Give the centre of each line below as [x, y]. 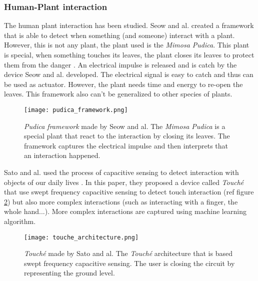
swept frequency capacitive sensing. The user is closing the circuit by [129, 263]
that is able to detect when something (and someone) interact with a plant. [119, 35]
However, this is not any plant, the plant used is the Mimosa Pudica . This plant [127, 45]
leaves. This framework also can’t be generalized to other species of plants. [118, 94]
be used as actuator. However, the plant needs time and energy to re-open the [123, 84]
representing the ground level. [69, 273]
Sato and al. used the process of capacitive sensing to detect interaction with [121, 172]
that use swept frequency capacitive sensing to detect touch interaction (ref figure [129, 192]
